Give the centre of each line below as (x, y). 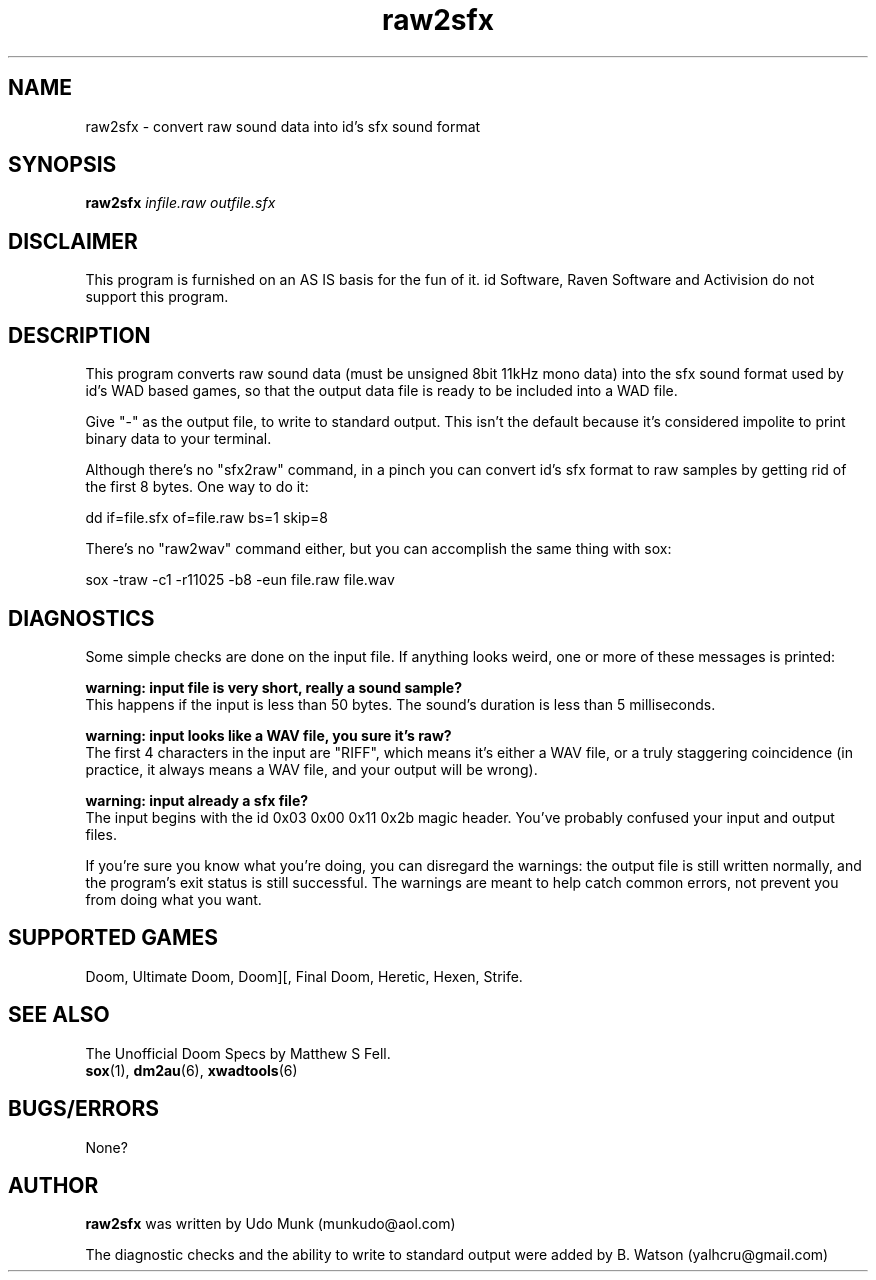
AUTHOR (53, 1185)
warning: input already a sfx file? (197, 800)
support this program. (157, 297)
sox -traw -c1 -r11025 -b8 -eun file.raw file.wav (240, 580)
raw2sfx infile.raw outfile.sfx (180, 203)
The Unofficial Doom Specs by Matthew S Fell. (238, 1053)
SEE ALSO (59, 1015)
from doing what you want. (173, 899)
